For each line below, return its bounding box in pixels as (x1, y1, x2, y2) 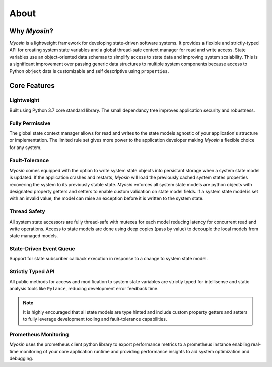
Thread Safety (9, 208, 45, 215)
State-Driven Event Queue (9, 245, 75, 252)
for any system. (9, 144, 42, 151)
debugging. (9, 355, 34, 362)
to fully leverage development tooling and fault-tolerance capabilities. (23, 316, 167, 322)
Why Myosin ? (9, 27, 54, 35)
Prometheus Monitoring (9, 331, 69, 338)
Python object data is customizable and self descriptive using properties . (9, 68, 169, 74)
